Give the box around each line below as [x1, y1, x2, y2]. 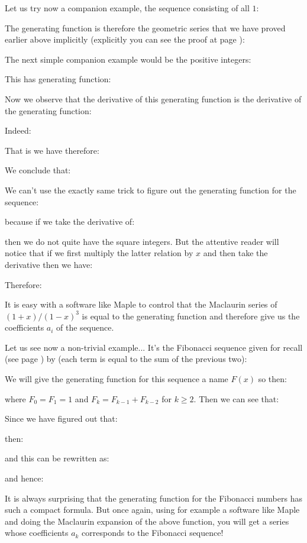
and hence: [5, 472, 44, 484]
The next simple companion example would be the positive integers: [5, 53, 251, 65]
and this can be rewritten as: [5, 452, 109, 464]
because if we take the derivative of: [5, 215, 135, 228]
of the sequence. [56, 321, 114, 334]
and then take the [203, 247, 268, 259]
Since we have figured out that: [5, 412, 118, 425]
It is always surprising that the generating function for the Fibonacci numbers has [5, 492, 302, 504]
